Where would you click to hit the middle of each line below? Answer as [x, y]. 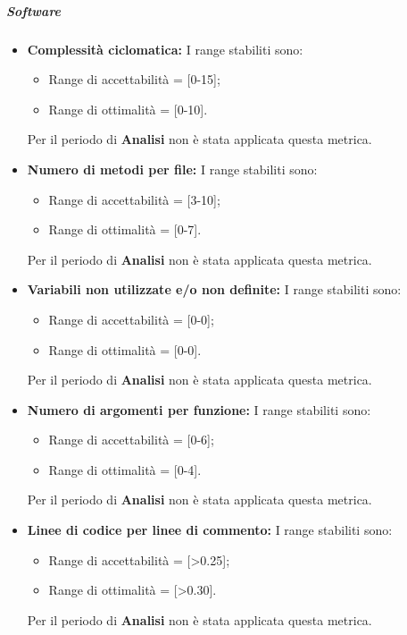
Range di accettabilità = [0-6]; [131, 440]
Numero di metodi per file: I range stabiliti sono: [172, 169]
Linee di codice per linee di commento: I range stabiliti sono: [210, 530]
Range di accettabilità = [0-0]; [131, 319]
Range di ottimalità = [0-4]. [125, 469]
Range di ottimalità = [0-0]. [125, 349]
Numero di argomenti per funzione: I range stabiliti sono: [199, 409]
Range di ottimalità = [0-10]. [128, 109]
